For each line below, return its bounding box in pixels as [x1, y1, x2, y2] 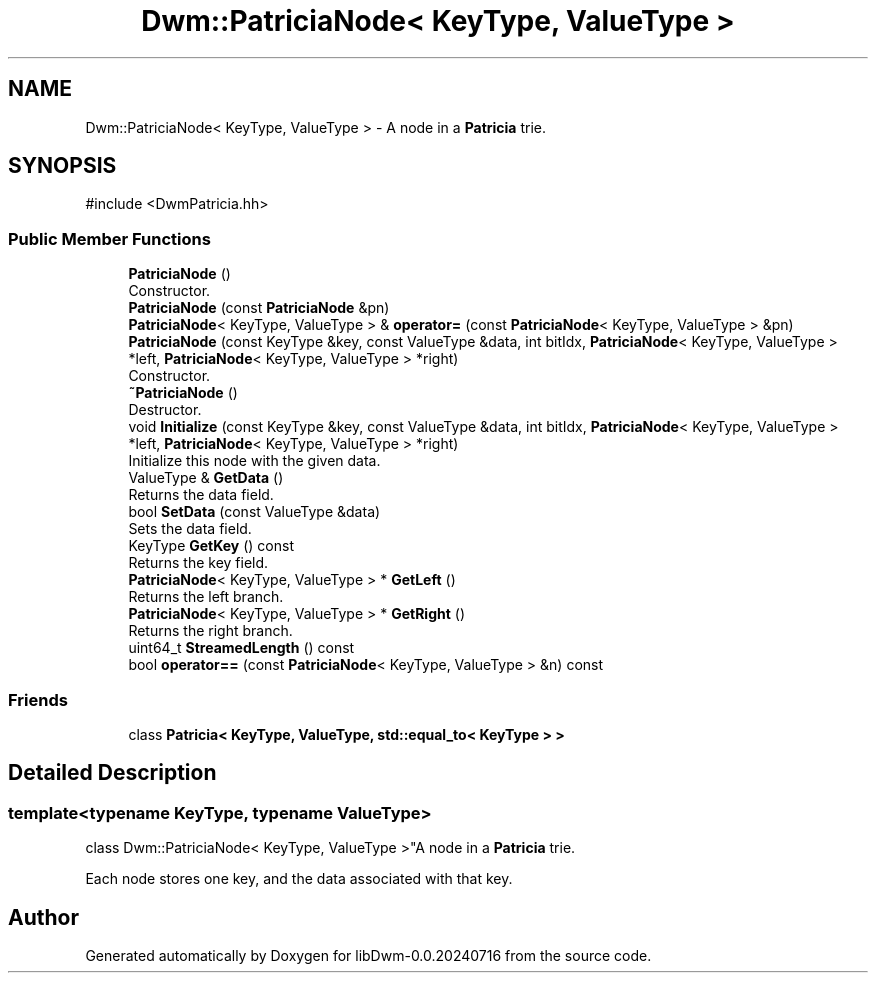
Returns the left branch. [128, 588, 284, 606]
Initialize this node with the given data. [128, 452, 381, 470]
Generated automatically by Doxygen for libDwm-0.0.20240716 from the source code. [85, 947, 652, 964]
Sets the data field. [128, 520, 252, 538]
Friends [8, 689, 68, 710]
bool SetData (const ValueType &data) [128, 503, 381, 521]
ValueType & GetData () [128, 469, 284, 487]
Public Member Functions [8, 228, 211, 249]
